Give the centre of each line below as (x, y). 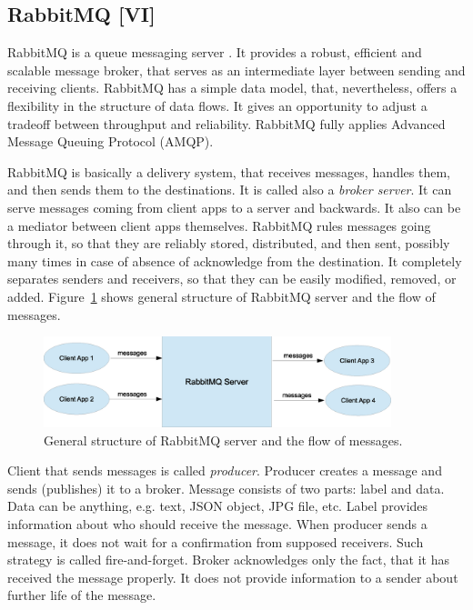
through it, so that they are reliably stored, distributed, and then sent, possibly (229, 243)
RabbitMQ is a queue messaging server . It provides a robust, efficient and (215, 52)
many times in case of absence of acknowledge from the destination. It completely (235, 260)
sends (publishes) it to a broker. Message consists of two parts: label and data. (226, 488)
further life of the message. (82, 595)
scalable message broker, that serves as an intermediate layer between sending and (236, 70)
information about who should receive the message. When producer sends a (217, 523)
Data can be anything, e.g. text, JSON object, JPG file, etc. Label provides (218, 506)
